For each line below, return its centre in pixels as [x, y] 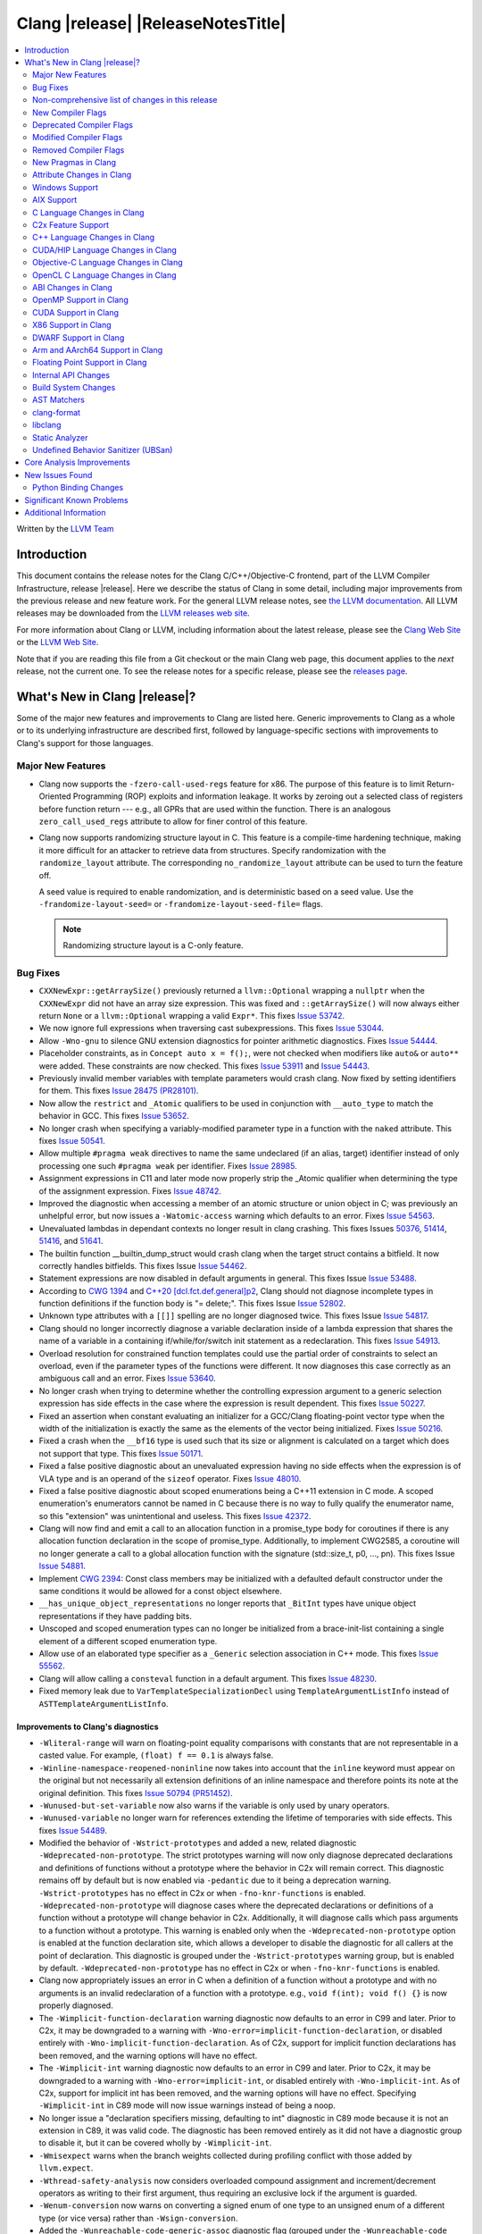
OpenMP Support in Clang [80, 300]
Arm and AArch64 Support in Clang [98, 349]
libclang [47, 425]
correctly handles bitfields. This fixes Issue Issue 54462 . [143, 1265]
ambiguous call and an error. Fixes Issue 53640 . [127, 1378]
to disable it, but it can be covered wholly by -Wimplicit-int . [155, 2143]
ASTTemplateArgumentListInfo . [104, 1703]
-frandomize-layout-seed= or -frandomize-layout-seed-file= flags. [181, 904]
